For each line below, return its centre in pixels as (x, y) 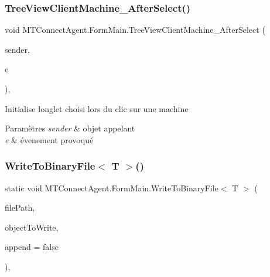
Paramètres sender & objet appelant (70, 128)
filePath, (20, 207)
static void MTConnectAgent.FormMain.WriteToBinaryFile (112, 188)
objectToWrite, (32, 227)
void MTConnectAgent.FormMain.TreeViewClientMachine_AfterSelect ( (135, 30)
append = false (32, 247)
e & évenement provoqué (49, 139)
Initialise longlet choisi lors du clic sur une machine (97, 108)
